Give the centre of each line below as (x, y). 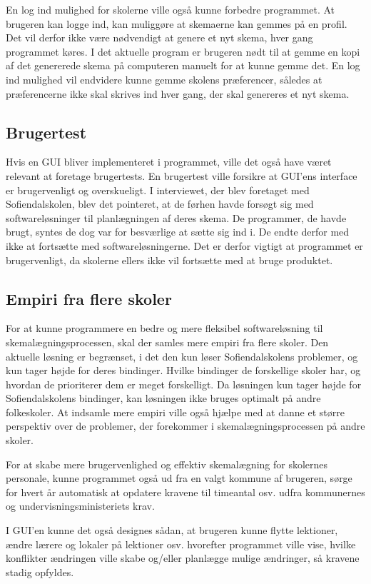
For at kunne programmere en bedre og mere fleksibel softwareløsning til (164, 328)
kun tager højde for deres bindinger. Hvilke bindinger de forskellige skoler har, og (183, 370)
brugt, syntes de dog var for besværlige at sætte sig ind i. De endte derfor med (178, 232)
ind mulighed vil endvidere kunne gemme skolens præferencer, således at (164, 79)
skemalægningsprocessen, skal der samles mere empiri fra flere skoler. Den (167, 342)
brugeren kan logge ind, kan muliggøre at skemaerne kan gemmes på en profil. (177, 23)
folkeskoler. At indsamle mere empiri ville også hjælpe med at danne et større (175, 412)
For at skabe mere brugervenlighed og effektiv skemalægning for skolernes (167, 464)
